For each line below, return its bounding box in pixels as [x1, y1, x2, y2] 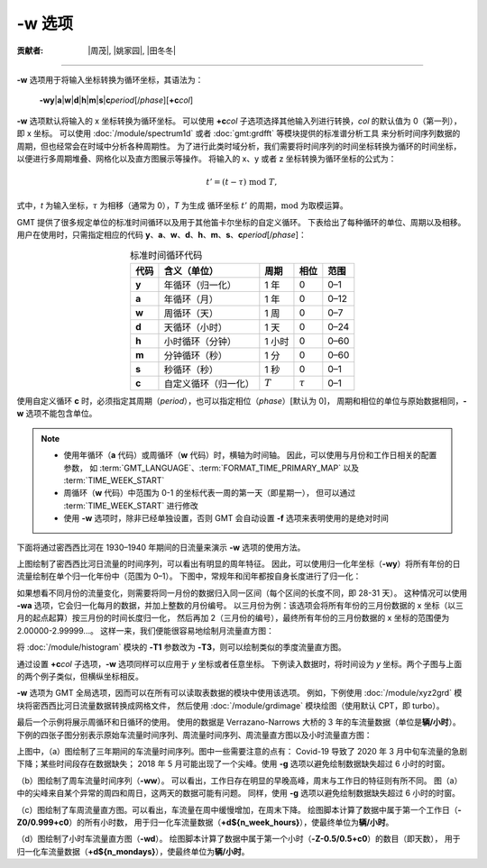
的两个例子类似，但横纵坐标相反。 [16, 672, 143, 682]
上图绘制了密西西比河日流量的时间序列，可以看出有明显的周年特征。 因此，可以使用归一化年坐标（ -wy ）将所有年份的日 [16, 558, 461, 569]
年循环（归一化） [163, 279, 236, 292]
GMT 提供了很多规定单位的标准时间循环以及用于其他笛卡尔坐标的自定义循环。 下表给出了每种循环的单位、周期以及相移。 [16, 216, 466, 227]
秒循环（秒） [163, 363, 218, 376]
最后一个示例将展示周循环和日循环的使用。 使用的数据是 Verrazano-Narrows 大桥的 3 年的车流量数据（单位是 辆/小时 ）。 [16, 717, 462, 727]
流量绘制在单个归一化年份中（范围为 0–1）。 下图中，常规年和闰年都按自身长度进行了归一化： [16, 571, 362, 581]
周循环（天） [163, 307, 218, 320]
